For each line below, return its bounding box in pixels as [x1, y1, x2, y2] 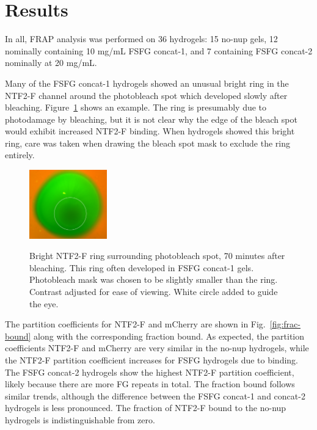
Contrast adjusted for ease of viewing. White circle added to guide [29, 285, 278, 297]
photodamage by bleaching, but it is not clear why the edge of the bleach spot [5, 112, 297, 125]
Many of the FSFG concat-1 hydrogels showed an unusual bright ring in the [5, 76, 289, 89]
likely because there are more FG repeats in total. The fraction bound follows [5, 377, 295, 390]
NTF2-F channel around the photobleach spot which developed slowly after [5, 89, 288, 101]
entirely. [5, 148, 35, 161]
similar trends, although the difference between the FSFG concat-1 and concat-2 [5, 389, 305, 402]
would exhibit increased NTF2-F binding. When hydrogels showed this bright [5, 125, 295, 137]
